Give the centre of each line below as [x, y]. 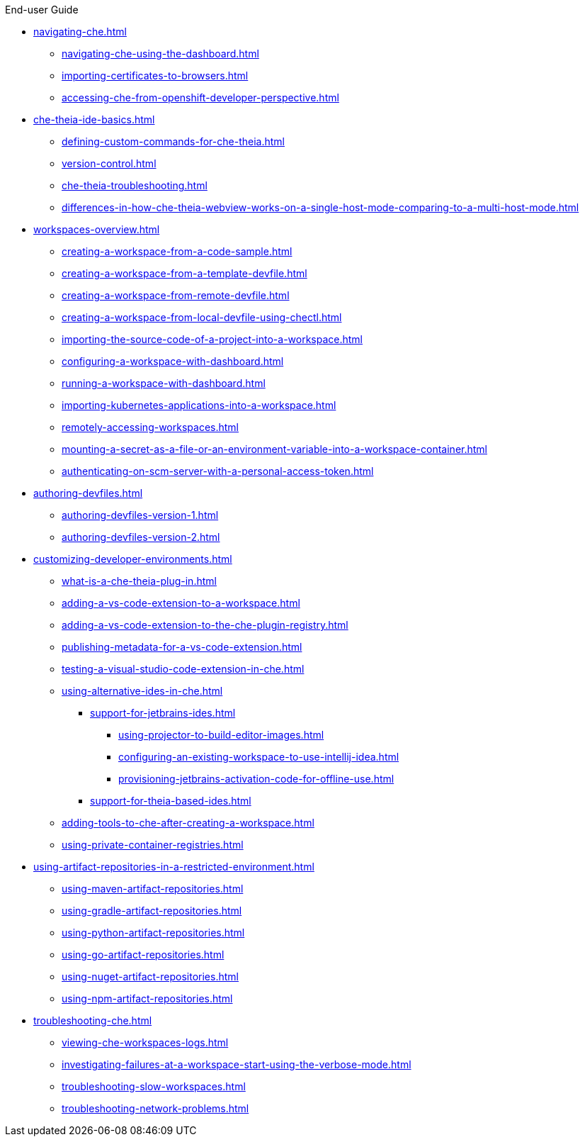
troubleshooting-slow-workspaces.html [154, 1086]
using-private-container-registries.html [153, 845]
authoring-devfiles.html [88, 493]
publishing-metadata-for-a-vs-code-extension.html [182, 647]
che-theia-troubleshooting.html [135, 185]
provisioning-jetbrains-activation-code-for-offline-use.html [256, 779]
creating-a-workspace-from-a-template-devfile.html [184, 273]
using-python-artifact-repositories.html [153, 933]
